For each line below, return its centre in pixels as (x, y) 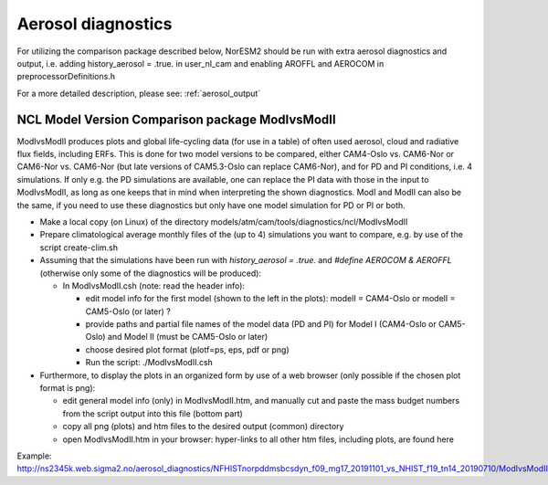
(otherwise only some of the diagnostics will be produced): (151, 273)
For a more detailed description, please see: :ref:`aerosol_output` (139, 93)
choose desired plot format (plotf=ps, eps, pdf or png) (187, 349)
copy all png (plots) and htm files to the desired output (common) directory (203, 427)
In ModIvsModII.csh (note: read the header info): (154, 285)
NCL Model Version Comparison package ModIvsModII (177, 119)
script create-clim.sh (79, 248)
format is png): (68, 388)
